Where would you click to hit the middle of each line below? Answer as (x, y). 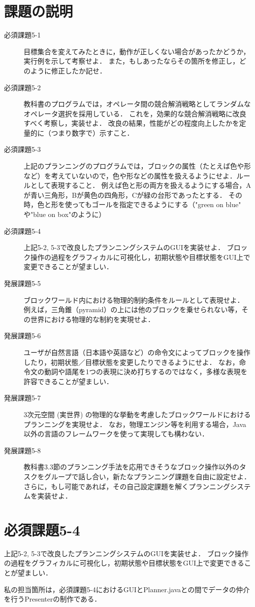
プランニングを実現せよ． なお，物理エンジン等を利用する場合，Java (135, 424)
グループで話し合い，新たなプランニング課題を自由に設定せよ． (147, 476)
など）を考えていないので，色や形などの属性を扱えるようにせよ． (130, 175)
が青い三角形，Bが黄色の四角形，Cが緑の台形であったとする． (125, 195)
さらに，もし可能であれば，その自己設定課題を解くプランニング (127, 486)
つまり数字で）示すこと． (92, 132)
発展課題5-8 (22, 450)
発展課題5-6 (22, 336)
